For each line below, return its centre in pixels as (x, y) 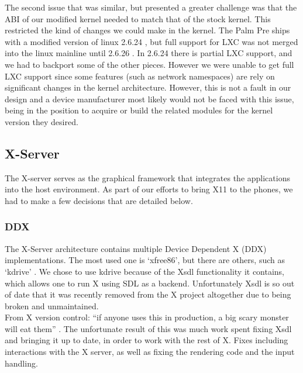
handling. (21, 363)
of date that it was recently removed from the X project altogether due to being (148, 294)
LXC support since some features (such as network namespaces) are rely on (140, 76)
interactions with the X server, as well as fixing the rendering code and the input (150, 352)
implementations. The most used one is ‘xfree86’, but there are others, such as (145, 260)
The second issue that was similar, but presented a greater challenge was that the (151, 7)
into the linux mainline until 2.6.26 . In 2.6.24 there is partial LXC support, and (149, 53)
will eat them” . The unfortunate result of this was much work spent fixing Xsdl (148, 328)
